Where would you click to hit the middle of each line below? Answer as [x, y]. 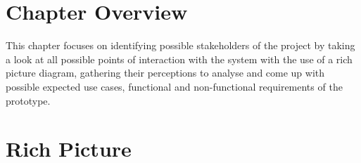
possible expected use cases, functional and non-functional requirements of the [174, 86]
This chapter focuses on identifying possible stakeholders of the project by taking [180, 45]
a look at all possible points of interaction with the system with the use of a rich [179, 59]
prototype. [28, 100]
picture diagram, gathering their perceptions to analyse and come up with [165, 73]
